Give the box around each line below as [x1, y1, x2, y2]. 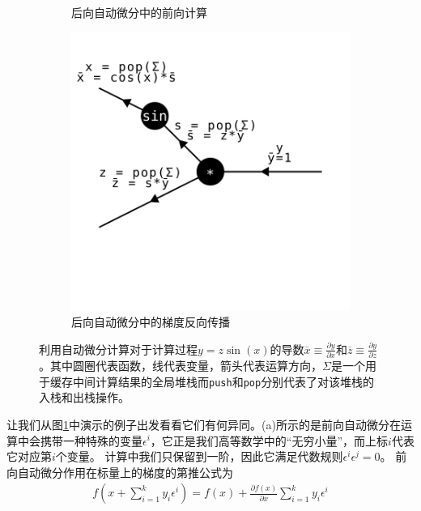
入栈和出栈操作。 [39, 389, 130, 406]
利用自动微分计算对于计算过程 [39, 340, 198, 357]
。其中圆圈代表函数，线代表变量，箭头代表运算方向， [39, 357, 322, 374]
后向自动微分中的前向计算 [71, 4, 207, 20]
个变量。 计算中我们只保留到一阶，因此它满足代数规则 [55, 448, 343, 465]
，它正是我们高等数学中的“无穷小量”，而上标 [150, 432, 389, 449]
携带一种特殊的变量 [40, 432, 142, 449]
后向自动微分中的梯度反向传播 [71, 313, 230, 330]
